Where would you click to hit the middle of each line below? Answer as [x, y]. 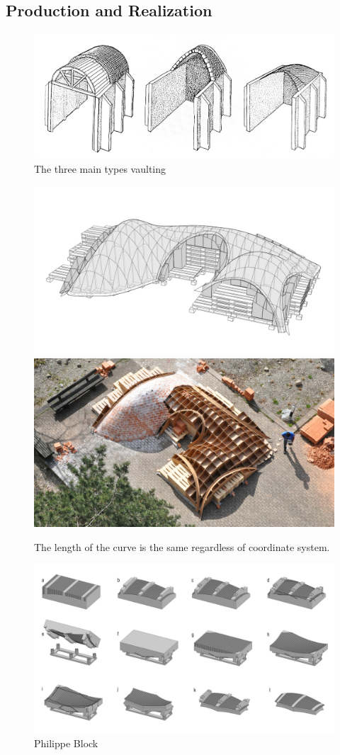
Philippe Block [66, 743]
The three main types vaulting [100, 169]
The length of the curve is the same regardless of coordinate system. [182, 546]
